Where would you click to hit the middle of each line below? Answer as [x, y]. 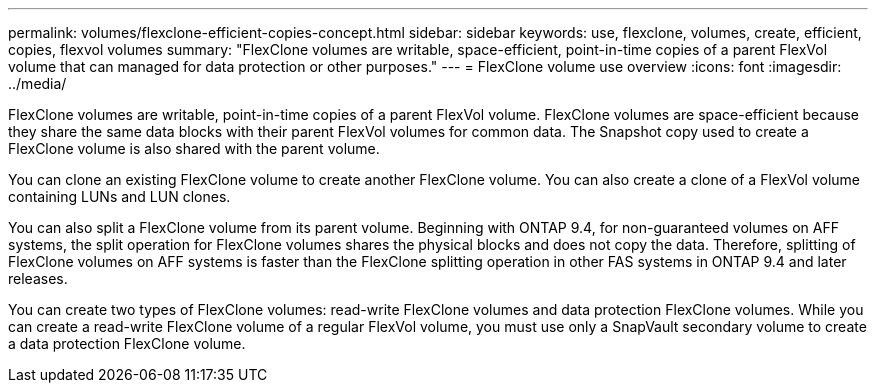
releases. [38, 278]
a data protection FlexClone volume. [127, 343]
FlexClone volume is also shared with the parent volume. [194, 148]
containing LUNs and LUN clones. [119, 196]
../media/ [37, 83]
